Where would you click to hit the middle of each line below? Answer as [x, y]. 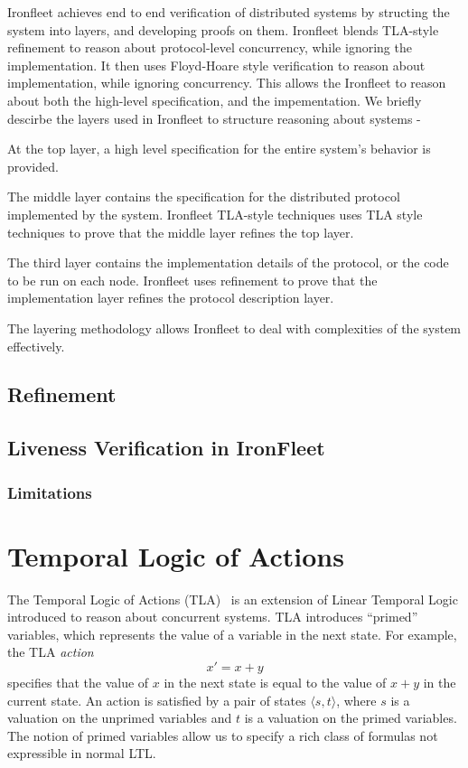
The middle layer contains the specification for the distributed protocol [204, 197]
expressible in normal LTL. [82, 753]
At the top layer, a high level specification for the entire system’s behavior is [219, 149]
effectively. [36, 346]
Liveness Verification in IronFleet [166, 448]
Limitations [50, 492]
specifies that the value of [78, 682]
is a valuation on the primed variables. [351, 718]
